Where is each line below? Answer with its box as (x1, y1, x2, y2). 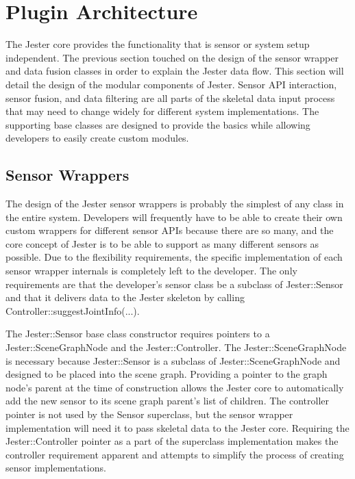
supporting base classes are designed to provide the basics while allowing (5, 117, 310, 131)
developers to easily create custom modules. (5, 131, 189, 145)
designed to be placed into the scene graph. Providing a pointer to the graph (5, 367, 328, 381)
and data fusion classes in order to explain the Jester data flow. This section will (5, 64, 344, 78)
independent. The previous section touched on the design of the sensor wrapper (5, 50, 339, 64)
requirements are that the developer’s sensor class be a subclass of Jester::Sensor (5, 276, 343, 291)
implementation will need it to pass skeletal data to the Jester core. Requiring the (5, 420, 350, 435)
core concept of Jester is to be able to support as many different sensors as (5, 236, 319, 250)
